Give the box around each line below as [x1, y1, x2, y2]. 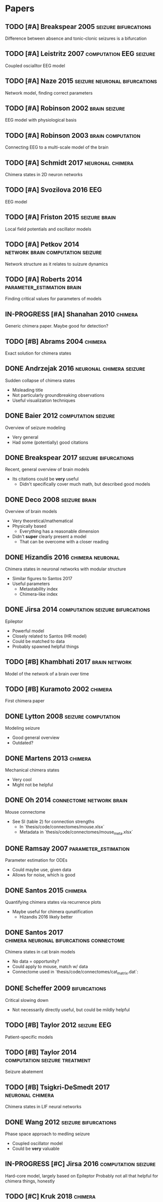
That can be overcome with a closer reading [19, 539, 109, 545]
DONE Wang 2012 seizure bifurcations [5, 1118, 116, 1126]
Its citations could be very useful [12, 476, 79, 482]
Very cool [12, 777, 32, 783]
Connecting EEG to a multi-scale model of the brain [5, 144, 109, 150]
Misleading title [12, 387, 43, 393]
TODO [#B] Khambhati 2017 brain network [5, 658, 132, 666]
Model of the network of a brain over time [5, 670, 89, 677]
